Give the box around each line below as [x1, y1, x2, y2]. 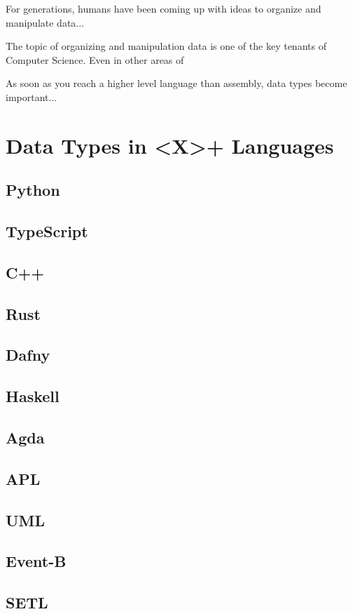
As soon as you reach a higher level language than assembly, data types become [6, 76, 347, 91]
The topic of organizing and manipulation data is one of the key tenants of [6, 39, 326, 53]
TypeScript [6, 220, 88, 242]
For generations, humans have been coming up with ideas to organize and [6, 1, 321, 15]
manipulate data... [6, 15, 85, 29]
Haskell [6, 385, 60, 407]
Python [6, 179, 60, 201]
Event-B [6, 550, 67, 572]
